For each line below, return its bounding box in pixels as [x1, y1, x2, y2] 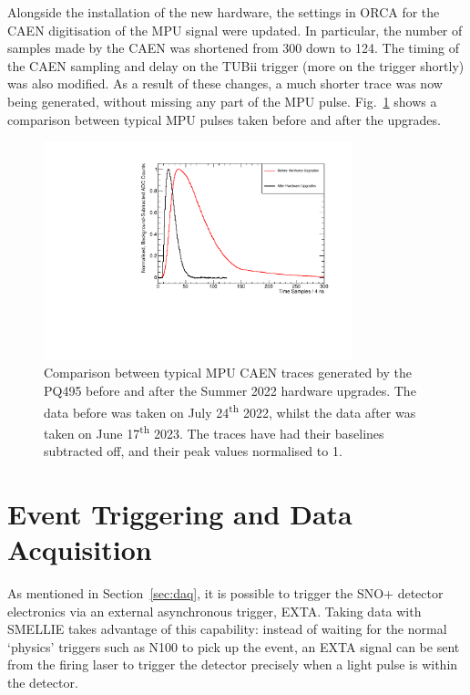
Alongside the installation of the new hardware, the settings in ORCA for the [7, 3, 440, 21]
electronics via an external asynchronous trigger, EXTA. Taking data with [7, 601, 422, 620]
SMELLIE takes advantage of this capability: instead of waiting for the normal [7, 619, 447, 638]
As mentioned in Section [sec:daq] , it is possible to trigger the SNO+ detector [7, 584, 444, 603]
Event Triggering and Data [7, 494, 352, 532]
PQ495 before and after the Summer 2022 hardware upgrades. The [44, 381, 416, 400]
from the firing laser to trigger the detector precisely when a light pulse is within [7, 655, 458, 674]
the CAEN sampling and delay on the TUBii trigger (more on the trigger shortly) [7, 56, 465, 75]
